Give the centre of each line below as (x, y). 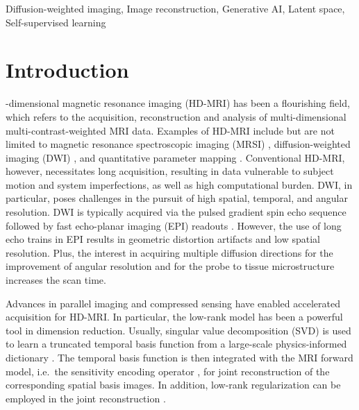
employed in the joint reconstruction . (86, 398)
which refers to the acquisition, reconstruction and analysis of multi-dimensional (176, 116)
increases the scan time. (56, 280)
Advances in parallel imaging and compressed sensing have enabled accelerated (173, 303)
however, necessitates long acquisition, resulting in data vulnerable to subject (170, 171)
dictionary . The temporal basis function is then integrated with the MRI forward (179, 357)
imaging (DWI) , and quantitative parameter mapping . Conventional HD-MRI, (175, 157)
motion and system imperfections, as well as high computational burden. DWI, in (179, 184)
